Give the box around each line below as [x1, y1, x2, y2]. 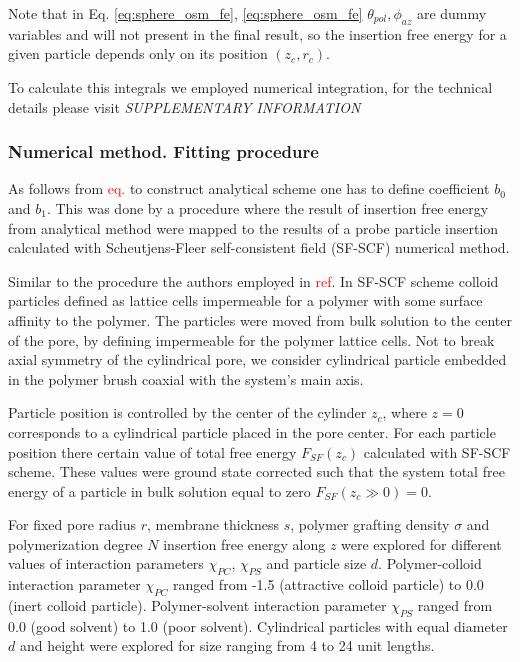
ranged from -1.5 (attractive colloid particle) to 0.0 [172, 574, 484, 595]
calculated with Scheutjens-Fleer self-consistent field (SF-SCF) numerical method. [8, 237, 510, 258]
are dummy [416, 3, 487, 23]
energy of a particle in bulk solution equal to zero [8, 480, 311, 501]
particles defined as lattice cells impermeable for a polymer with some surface [8, 290, 483, 311]
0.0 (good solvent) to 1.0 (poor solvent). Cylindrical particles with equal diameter [8, 615, 508, 636]
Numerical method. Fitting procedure [8, 139, 319, 164]
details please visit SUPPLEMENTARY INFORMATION [8, 96, 361, 117]
